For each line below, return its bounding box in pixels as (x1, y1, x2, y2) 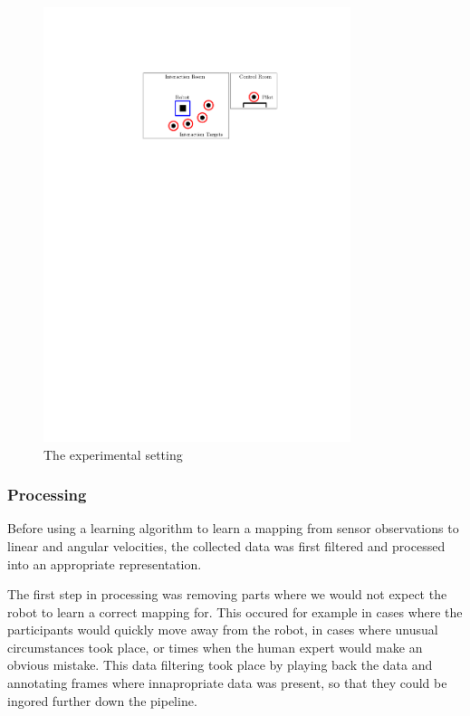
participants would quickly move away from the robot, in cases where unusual (7, 620, 438, 639)
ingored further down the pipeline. (7, 691, 197, 710)
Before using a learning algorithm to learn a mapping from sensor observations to (7, 519, 459, 538)
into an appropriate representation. (7, 554, 202, 573)
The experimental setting (43, 444, 183, 463)
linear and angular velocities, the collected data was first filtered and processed (7, 536, 446, 555)
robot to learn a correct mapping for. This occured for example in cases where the (7, 602, 463, 621)
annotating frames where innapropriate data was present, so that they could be (7, 673, 447, 692)
